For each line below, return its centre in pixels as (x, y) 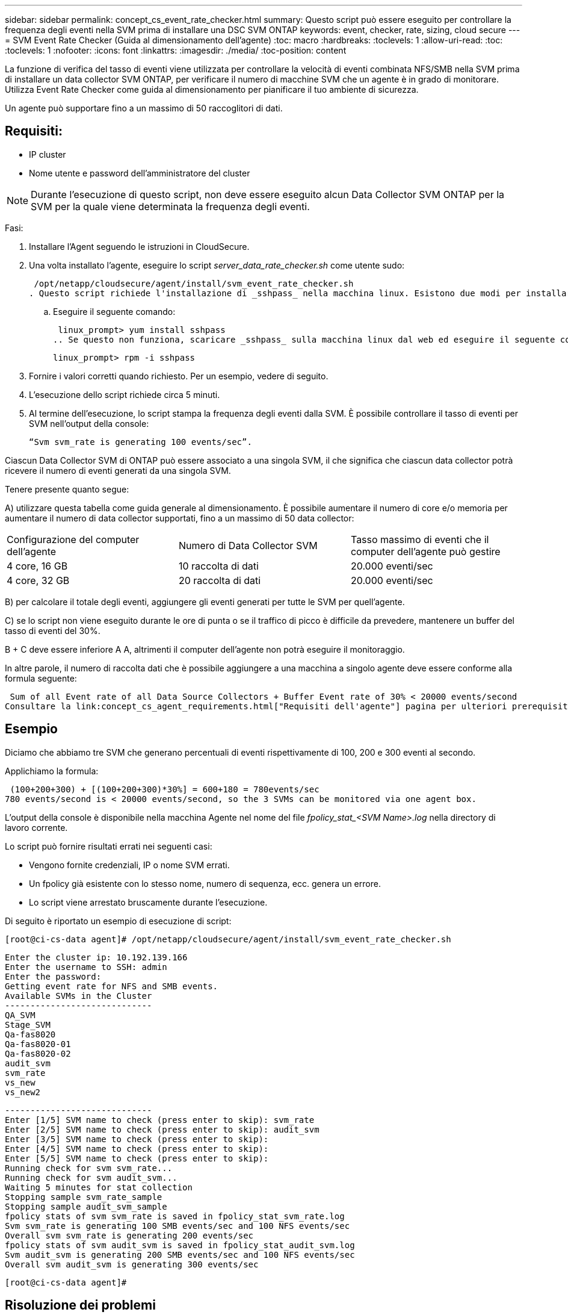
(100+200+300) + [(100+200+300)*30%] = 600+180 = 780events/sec (165, 789)
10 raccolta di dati (218, 566)
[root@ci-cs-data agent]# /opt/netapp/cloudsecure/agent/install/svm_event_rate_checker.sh (228, 939)
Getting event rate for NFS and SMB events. (112, 986)
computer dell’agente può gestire (425, 551)
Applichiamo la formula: (52, 771)
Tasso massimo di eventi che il (420, 539)
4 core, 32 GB (38, 580)
